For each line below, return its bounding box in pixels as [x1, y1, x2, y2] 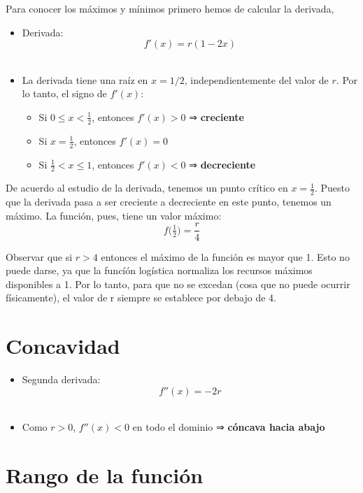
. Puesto [314, 180, 350, 195]
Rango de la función [6, 461, 204, 489]
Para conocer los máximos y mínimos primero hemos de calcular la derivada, [6, 1, 334, 15]
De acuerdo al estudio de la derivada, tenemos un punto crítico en [6, 180, 288, 195]
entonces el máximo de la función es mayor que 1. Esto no [101, 249, 350, 264]
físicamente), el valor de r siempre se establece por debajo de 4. [6, 290, 276, 305]
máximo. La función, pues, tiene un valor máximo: [6, 208, 222, 222]
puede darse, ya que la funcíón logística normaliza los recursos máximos [6, 263, 313, 278]
